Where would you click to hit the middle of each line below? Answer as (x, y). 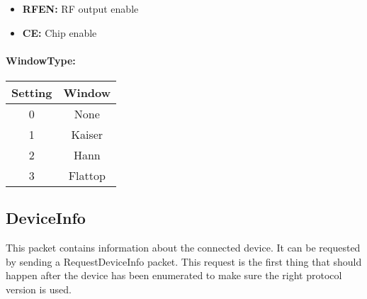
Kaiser (87, 134)
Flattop (87, 175)
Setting (32, 92)
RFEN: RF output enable (80, 9)
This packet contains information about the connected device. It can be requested (183, 248)
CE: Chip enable (60, 32)
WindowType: (41, 60)
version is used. (39, 289)
